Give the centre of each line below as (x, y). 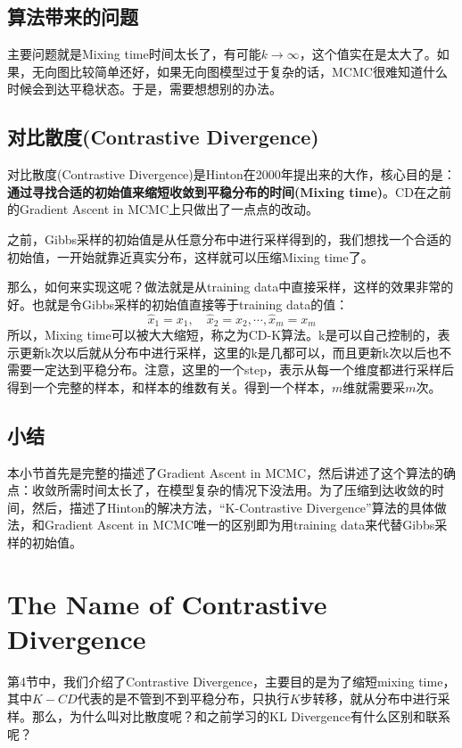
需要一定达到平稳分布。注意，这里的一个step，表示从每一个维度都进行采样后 (231, 370)
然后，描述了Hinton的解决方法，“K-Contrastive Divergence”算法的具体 (233, 507)
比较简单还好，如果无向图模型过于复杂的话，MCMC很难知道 (246, 71)
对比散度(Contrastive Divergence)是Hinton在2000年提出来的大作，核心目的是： (231, 174)
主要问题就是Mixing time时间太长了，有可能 (134, 54)
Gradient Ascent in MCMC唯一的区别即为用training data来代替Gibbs (239, 525)
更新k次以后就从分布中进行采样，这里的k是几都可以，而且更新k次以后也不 (235, 352)
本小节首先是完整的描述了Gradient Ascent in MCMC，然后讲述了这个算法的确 (232, 472)
